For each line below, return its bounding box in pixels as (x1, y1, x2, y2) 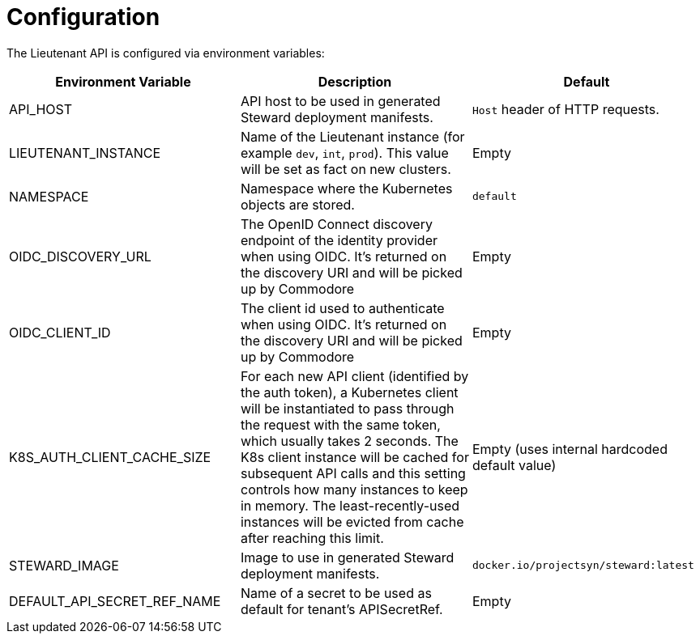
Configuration (6, 3, 160, 31)
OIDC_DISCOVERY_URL (9, 248, 152, 265)
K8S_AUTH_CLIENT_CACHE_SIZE (9, 448, 211, 465)
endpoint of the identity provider (240, 231, 438, 248)
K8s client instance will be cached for (240, 448, 469, 465)
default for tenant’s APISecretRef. (240, 600, 443, 617)
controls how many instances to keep (240, 481, 468, 498)
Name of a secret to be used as (240, 584, 432, 601)
